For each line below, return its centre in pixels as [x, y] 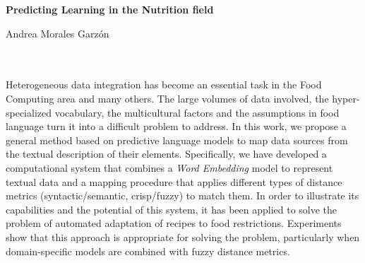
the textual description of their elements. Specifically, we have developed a [166, 154]
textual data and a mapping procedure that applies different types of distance [174, 181]
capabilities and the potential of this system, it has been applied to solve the [172, 209]
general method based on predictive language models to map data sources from [177, 140]
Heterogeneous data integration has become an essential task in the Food [164, 84]
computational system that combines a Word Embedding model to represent [169, 167]
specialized [29, 112]
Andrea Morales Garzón [58, 33]
